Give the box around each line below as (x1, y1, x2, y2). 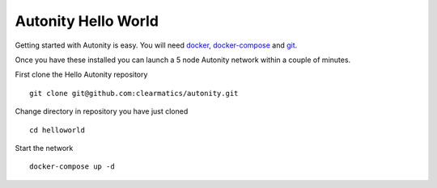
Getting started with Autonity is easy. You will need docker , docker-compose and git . (15, 40, 298, 50)
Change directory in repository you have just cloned (15, 107, 189, 116)
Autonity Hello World (15, 12, 159, 30)
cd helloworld (29, 125, 85, 135)
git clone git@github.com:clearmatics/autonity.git (29, 89, 239, 98)
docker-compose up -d (29, 162, 115, 171)
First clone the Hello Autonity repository (15, 69, 148, 80)
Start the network (15, 143, 74, 152)
